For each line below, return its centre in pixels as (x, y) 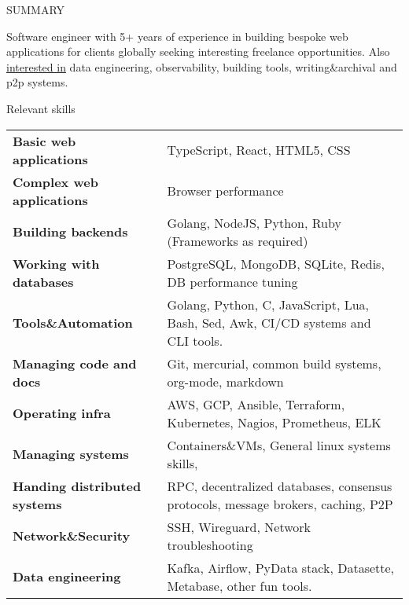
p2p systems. (37, 82)
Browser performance (225, 191)
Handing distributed (77, 486)
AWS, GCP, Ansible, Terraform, (256, 404)
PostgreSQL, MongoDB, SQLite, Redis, (276, 263)
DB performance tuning (232, 281)
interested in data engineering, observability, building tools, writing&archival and (202, 66)
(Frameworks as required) (238, 240)
